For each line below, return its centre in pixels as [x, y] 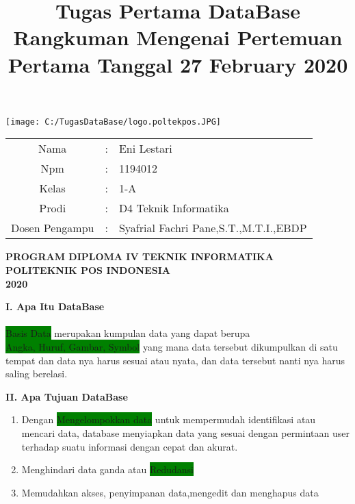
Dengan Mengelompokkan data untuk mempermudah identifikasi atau [169, 419]
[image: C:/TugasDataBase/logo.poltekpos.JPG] [113, 122]
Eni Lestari [145, 149]
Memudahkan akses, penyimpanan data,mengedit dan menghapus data [170, 492]
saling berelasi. [37, 374]
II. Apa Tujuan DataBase [67, 396]
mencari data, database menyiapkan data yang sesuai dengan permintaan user [185, 432]
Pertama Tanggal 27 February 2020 [178, 64]
